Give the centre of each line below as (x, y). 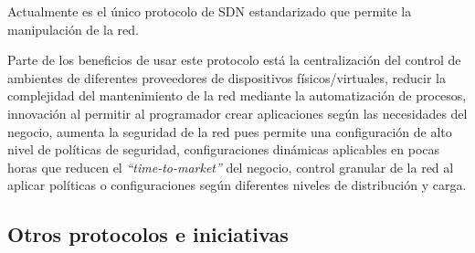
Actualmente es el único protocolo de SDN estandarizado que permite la (210, 11)
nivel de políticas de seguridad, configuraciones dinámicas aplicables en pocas (224, 149)
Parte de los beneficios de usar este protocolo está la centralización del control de (234, 60)
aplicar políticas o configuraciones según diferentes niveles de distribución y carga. (237, 185)
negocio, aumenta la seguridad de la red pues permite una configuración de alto (230, 131)
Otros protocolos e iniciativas (148, 234)
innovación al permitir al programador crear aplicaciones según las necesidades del (237, 113)
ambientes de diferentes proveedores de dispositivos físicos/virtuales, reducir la (227, 77)
